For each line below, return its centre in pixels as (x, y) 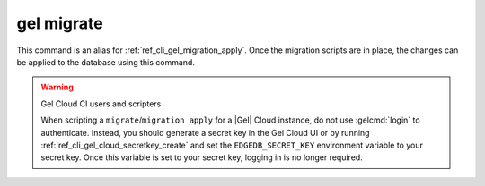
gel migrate (60, 23)
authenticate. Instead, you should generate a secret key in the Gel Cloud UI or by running (205, 132)
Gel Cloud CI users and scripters (101, 104)
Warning (57, 87)
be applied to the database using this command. (106, 62)
